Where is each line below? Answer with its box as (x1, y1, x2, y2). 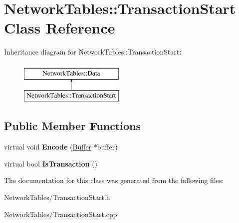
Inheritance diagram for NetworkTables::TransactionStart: (4, 46, 182, 57)
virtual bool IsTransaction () (4, 158, 98, 168)
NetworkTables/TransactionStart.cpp (4, 208, 117, 219)
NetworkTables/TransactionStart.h (4, 192, 110, 202)
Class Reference (4, 17, 115, 38)
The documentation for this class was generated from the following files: (4, 175, 224, 185)
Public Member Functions (4, 118, 141, 133)
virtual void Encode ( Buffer (4, 141, 92, 152)
